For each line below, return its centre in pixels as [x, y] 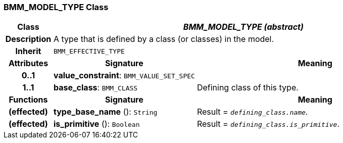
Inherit [28, 51]
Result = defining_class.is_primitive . [268, 124]
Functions [28, 100]
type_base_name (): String [105, 112]
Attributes [28, 63]
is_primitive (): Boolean [96, 124]
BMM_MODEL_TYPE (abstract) [243, 27]
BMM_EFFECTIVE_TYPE [89, 51]
